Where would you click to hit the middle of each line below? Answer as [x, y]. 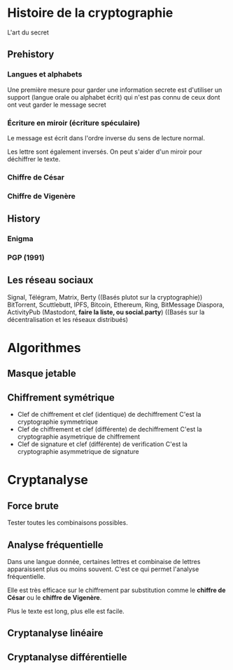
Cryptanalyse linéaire [55, 633]
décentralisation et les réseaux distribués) [68, 319]
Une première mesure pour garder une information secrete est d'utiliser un [115, 90]
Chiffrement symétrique [61, 397]
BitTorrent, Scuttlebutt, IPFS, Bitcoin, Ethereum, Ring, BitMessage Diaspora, [116, 304]
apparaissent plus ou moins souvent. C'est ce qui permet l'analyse [103, 569]
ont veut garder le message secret [57, 105]
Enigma [20, 239]
